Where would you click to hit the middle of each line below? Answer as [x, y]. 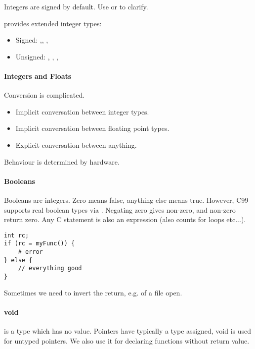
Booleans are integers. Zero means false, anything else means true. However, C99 [126, 200]
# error [30, 252]
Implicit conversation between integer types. [82, 111]
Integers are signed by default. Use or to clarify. [76, 6]
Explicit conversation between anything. [76, 145]
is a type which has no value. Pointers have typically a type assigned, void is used [128, 331]
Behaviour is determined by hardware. [62, 161]
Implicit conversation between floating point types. [92, 128]
